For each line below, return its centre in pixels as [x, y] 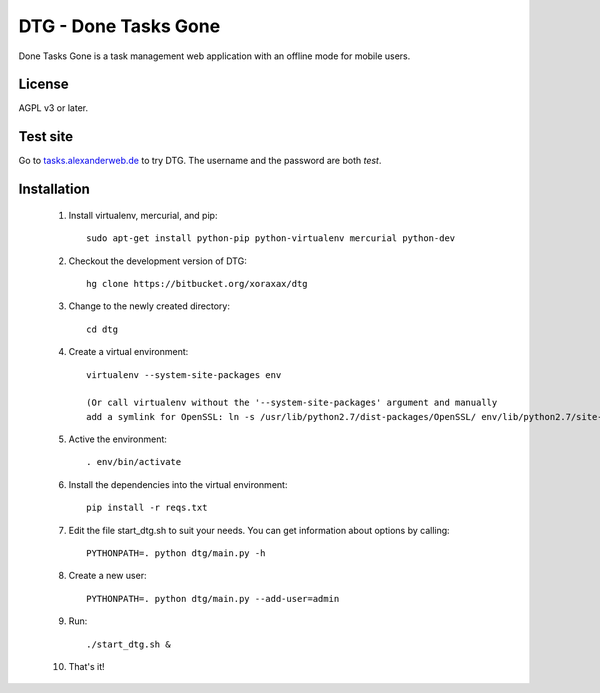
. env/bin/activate [134, 462]
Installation [54, 189]
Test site [46, 136]
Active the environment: [117, 439]
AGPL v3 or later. [53, 108]
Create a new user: [107, 576]
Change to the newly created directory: [149, 306]
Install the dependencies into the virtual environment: [178, 484]
